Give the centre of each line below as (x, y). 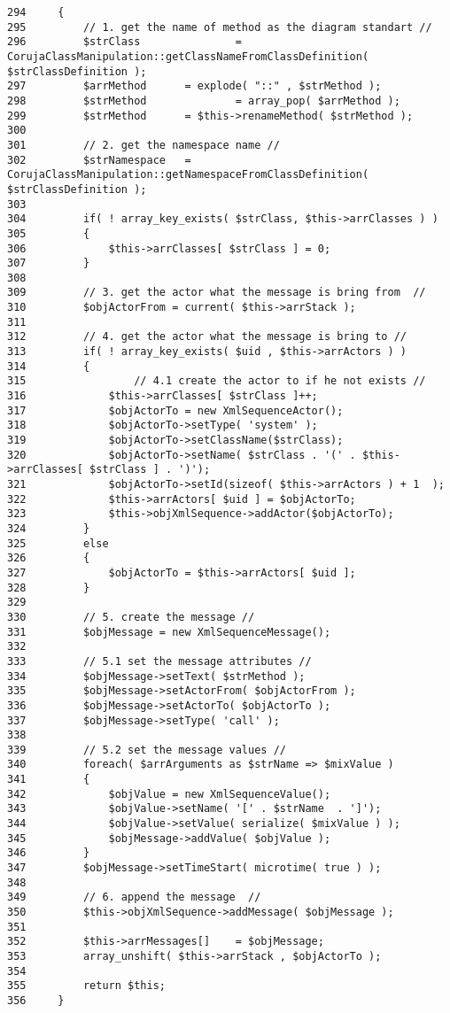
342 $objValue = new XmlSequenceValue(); (169, 794)
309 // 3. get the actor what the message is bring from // (217, 293)
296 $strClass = (124, 42)
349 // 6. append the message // (134, 897)
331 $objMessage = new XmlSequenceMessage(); (169, 632)
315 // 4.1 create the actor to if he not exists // (217, 381)
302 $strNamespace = (99, 160)
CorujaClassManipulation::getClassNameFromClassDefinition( (188, 56)
